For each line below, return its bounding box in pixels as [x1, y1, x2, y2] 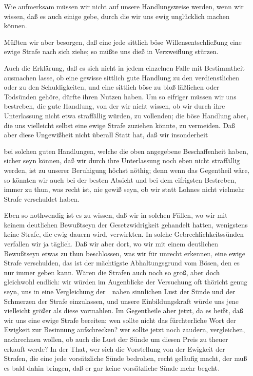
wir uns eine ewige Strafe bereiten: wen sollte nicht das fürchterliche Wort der [4, 315, 236, 325]
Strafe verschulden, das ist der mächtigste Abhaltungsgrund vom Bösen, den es [4, 258, 240, 268]
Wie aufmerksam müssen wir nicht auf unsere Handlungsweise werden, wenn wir [4, 1, 244, 11]
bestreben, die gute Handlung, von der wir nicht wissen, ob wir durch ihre [4, 101, 225, 111]
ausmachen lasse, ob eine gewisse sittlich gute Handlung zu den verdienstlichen [4, 72, 239, 82]
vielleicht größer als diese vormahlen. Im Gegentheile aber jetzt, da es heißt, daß [4, 305, 243, 316]
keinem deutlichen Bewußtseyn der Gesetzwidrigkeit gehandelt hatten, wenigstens [4, 219, 248, 229]
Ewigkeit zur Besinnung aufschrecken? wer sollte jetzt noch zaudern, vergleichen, [4, 324, 245, 335]
